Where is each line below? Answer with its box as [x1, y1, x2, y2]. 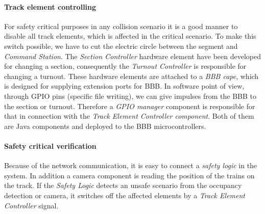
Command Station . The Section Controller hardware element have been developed [4, 50, 261, 61]
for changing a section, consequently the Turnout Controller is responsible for [4, 61, 247, 71]
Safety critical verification [4, 140, 97, 151]
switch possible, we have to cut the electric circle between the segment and [4, 40, 238, 51]
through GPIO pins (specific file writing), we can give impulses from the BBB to [4, 90, 257, 101]
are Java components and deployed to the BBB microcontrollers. [4, 120, 206, 131]
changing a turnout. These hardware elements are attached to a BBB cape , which [4, 70, 259, 81]
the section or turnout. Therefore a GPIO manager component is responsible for [4, 100, 255, 111]
